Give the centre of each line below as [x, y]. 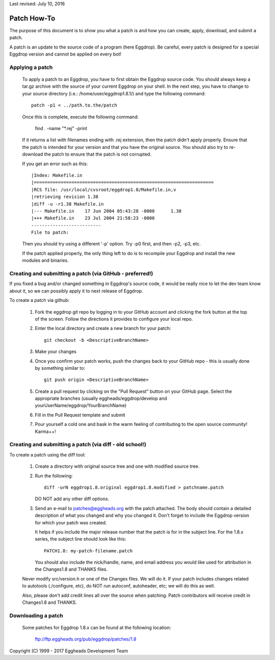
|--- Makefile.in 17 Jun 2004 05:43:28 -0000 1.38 [106, 211]
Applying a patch [31, 67]
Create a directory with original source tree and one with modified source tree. [117, 466]
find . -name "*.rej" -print [61, 128]
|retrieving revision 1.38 [65, 197]
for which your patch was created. [71, 522]
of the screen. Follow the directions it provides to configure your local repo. [114, 319]
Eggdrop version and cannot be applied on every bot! [65, 54]
